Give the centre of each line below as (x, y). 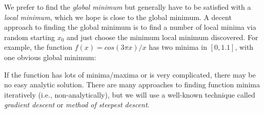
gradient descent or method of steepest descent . (77, 105)
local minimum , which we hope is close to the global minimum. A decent (118, 17)
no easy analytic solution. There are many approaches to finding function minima (132, 84)
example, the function (38, 47)
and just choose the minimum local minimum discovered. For (162, 37)
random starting (29, 37)
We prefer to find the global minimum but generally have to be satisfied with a (128, 7)
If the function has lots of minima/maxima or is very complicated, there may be (130, 74)
